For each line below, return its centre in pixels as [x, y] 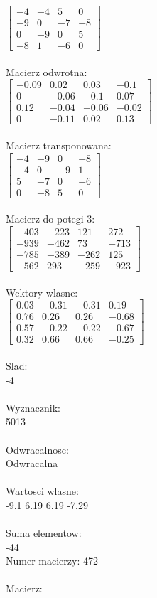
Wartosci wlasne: [42, 491]
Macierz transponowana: [59, 145]
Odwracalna [32, 463]
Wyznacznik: [33, 407]
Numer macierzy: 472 [52, 561]
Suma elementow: [44, 533]
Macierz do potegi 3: [50, 219]
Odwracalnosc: [37, 449]
